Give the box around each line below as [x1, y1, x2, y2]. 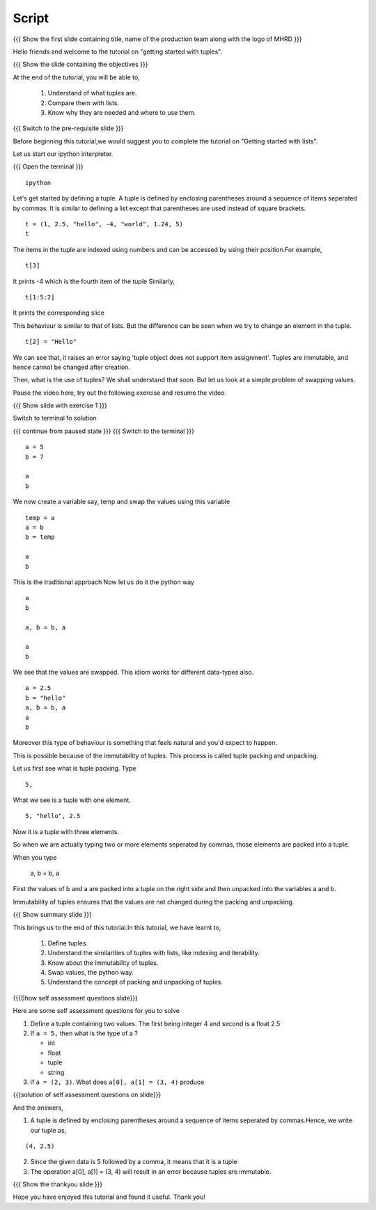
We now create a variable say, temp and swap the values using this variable [13, 498, 230, 506]
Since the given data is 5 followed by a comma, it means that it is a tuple [30, 1158, 237, 1166]
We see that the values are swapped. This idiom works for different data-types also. [13, 668, 254, 677]
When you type [13, 853, 57, 861]
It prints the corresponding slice [13, 308, 104, 317]
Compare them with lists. [47, 98, 120, 107]
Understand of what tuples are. [47, 89, 137, 97]
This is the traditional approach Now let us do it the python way [13, 578, 195, 586]
